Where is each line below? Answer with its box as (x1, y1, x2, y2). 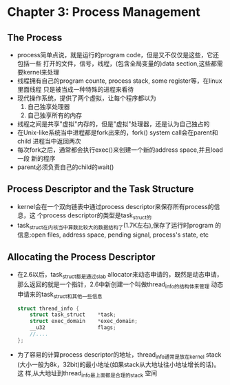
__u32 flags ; (30, 324, 116, 331)
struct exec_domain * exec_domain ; (30, 318, 138, 325)
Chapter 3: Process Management (7, 4, 201, 20)
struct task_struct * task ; (30, 311, 116, 318)
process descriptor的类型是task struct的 (43, 211, 152, 221)
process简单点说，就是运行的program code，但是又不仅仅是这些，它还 (17, 51, 219, 59)
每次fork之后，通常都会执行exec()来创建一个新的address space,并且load (17, 146, 224, 154)
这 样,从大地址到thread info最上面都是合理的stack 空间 (17, 368, 157, 379)
